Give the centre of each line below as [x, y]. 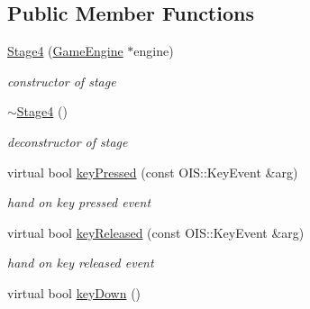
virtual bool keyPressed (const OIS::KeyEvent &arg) [153, 172]
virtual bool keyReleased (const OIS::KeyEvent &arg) [156, 232]
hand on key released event [81, 263]
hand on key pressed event [79, 202]
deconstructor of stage [68, 141]
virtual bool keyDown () [74, 292]
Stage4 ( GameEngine [65, 51]
